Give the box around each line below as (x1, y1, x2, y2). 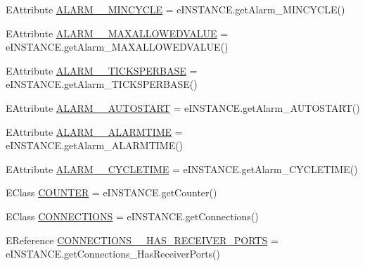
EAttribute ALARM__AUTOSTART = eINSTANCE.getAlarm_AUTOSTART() (6, 100, 360, 115)
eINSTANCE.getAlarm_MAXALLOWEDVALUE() (6, 39, 229, 54)
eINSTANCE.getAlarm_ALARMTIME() (6, 138, 184, 153)
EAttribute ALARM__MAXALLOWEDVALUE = (6, 25, 229, 40)
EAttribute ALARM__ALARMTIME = (6, 124, 183, 139)
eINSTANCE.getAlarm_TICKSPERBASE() (6, 77, 198, 91)
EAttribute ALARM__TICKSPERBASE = (6, 63, 198, 77)
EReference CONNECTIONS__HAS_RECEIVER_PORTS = (6, 232, 278, 247)
